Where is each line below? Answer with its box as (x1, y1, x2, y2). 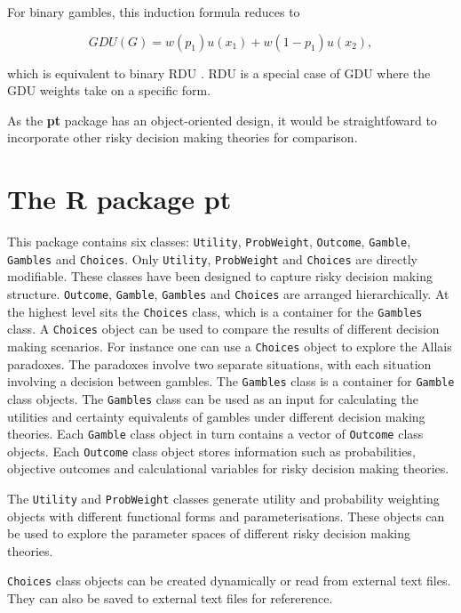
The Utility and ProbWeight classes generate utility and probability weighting (7, 489, 440, 508)
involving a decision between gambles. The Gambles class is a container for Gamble (7, 372, 455, 391)
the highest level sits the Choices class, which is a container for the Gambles (7, 302, 423, 320)
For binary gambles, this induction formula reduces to (7, 3, 300, 20)
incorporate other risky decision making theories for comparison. (7, 128, 358, 147)
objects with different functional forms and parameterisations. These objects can (7, 506, 445, 525)
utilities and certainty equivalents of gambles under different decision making (7, 407, 425, 425)
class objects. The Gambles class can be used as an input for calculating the (7, 389, 418, 407)
